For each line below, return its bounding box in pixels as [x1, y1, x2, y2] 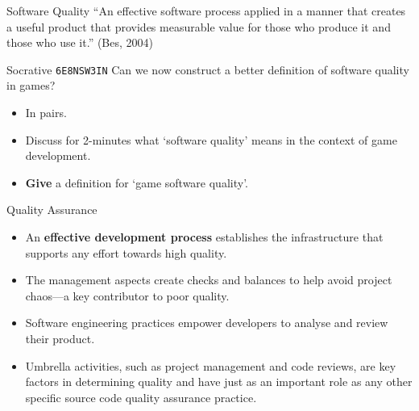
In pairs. [25, 104, 67, 121]
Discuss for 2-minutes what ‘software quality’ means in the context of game [25, 131, 397, 148]
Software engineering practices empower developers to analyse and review [25, 314, 388, 331]
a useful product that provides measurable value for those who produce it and [6, 18, 391, 35]
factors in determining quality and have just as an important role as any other [25, 373, 413, 390]
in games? [6, 77, 56, 94]
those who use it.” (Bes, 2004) [6, 34, 153, 51]
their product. [25, 329, 95, 346]
